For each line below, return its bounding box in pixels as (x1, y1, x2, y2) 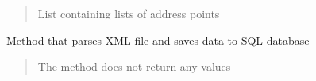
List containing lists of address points (37, 6, 220, 21)
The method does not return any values (37, 58, 231, 75)
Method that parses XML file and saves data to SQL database (6, 31, 310, 48)
